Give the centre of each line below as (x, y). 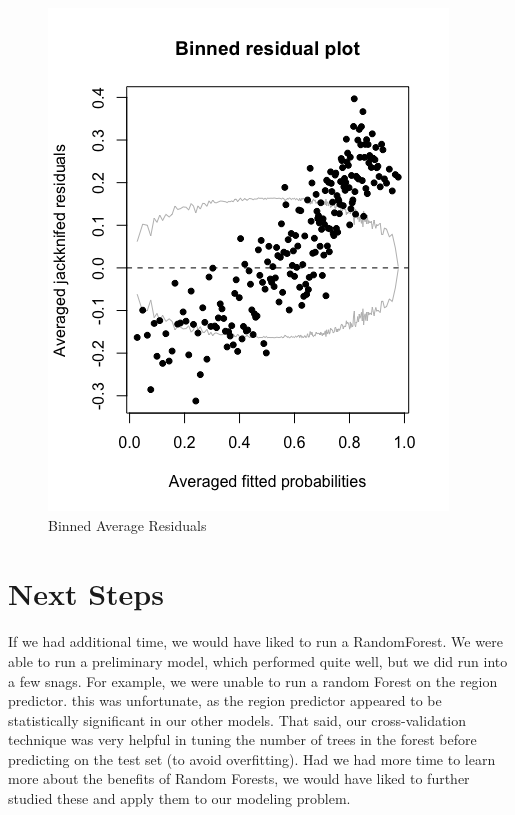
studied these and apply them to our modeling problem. (179, 798)
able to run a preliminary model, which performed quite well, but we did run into (258, 660)
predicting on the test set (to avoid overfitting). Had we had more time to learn (252, 758)
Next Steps (86, 593)
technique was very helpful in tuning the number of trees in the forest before (242, 739)
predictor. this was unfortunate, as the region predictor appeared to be (225, 700)
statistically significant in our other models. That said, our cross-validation (237, 719)
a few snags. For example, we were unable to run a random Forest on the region (253, 680)
